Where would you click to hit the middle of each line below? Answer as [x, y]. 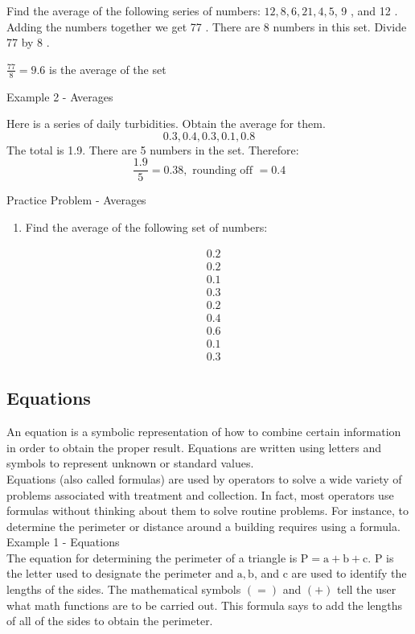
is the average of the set [108, 69]
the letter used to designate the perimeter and [120, 573]
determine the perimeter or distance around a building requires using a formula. [203, 526]
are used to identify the [349, 573]
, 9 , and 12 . [366, 10]
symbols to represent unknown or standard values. [130, 463]
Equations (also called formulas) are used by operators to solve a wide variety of [204, 478]
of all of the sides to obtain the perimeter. [110, 621]
